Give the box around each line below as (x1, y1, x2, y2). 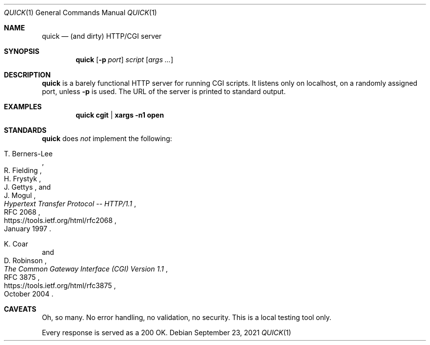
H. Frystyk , (4, 174, 41, 183)
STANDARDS (4, 126, 47, 134)
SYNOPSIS (4, 47, 40, 55)
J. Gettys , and (4, 183, 51, 191)
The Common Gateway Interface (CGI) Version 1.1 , (4, 265, 168, 273)
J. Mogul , (4, 191, 36, 199)
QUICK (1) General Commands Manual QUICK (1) (4, 8, 157, 17)
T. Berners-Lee (4, 149, 53, 158)
